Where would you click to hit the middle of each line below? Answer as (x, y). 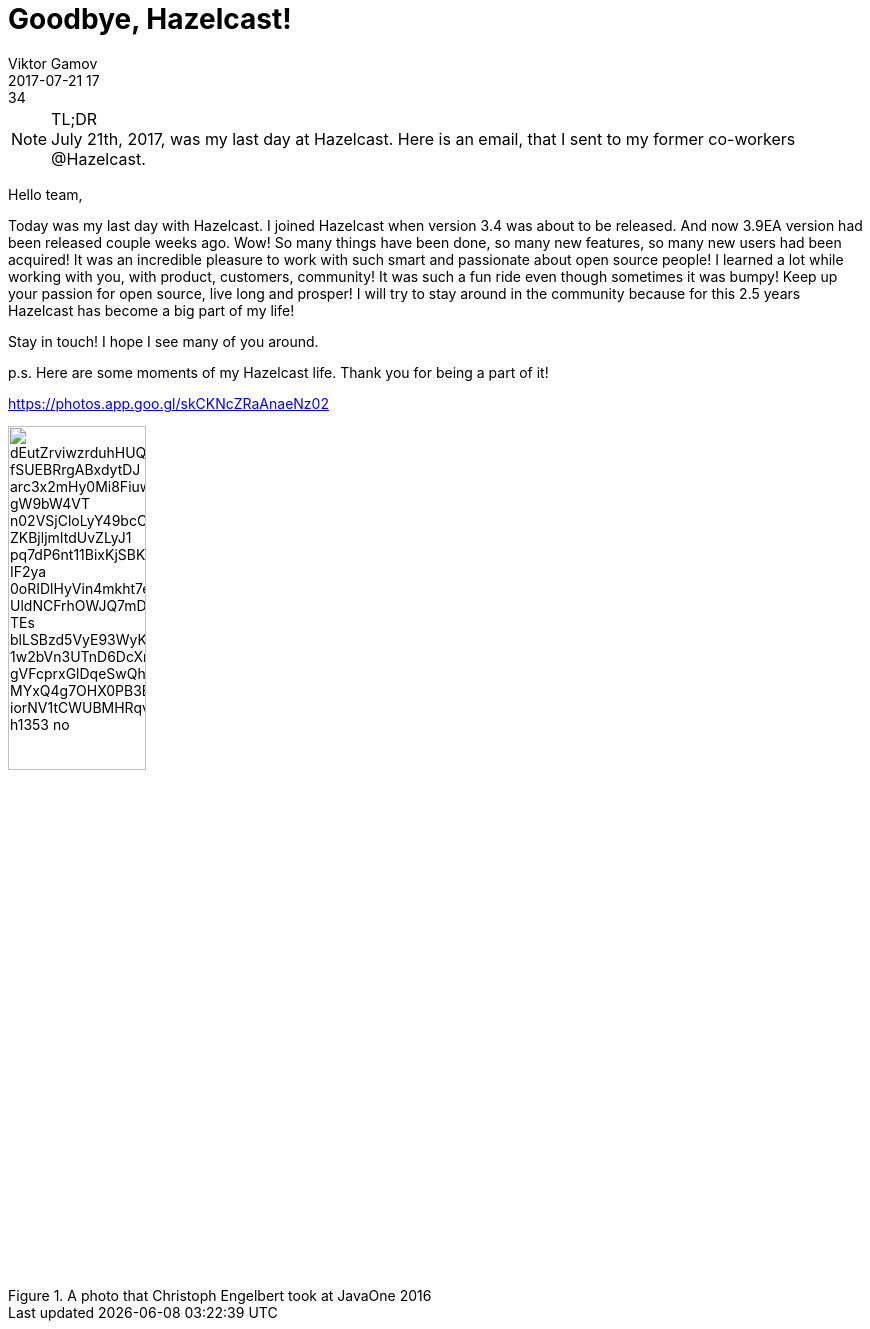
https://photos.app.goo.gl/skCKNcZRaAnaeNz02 (168, 403)
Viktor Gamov (53, 63)
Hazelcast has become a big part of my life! (151, 310)
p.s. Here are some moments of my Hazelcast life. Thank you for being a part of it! (278, 372)
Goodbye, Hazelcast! (150, 19)
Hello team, (45, 194)
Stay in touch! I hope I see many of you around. (163, 341)
